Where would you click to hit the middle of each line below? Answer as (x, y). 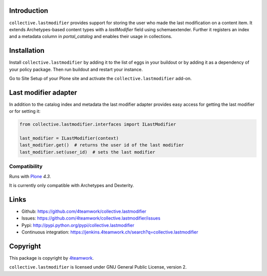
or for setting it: (25, 111)
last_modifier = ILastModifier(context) (69, 138)
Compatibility (26, 167)
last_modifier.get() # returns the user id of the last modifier (102, 145)
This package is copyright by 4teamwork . (51, 258)
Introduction (29, 11)
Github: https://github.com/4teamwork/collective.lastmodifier (84, 211)
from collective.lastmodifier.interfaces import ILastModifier (98, 124)
